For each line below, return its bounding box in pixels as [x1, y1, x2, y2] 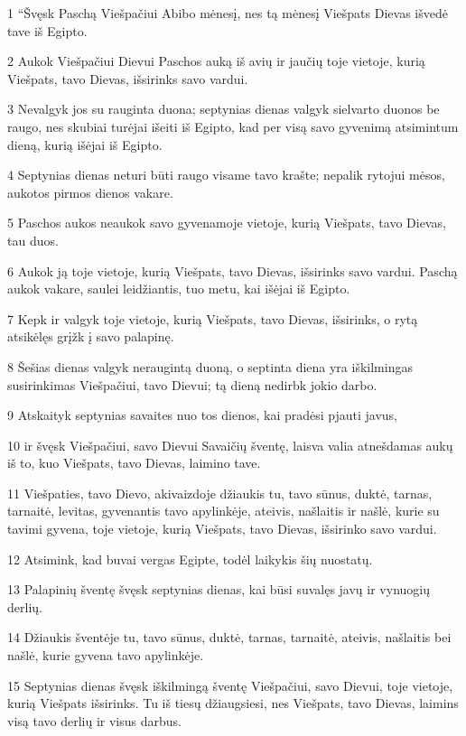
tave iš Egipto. [7, 21, 88, 40]
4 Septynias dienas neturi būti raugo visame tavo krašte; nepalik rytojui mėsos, [7, 165, 445, 184]
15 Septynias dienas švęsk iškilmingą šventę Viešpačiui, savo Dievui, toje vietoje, [7, 675, 453, 694]
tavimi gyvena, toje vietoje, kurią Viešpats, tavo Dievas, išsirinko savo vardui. [7, 519, 437, 538]
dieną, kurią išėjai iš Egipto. [7, 135, 163, 154]
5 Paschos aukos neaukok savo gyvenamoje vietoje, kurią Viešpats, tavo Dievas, [7, 213, 446, 232]
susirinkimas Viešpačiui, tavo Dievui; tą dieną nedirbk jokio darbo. [7, 375, 377, 394]
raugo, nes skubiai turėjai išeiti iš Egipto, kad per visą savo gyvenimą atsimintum [7, 116, 459, 135]
